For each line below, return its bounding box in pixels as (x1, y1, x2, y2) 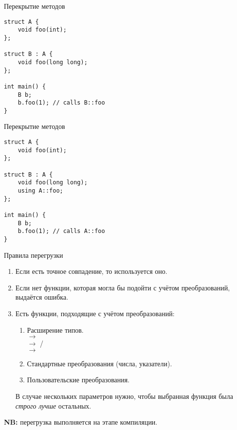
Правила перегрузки (4, 250, 63, 260)
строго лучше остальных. (15, 400, 91, 411)
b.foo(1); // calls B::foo (18, 99, 105, 107)
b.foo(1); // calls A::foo (18, 228, 105, 235)
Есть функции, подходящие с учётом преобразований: (15, 308, 175, 318)
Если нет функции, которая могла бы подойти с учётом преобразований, (15, 282, 230, 292)
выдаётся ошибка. (15, 292, 69, 302)
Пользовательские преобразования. (27, 375, 130, 385)
